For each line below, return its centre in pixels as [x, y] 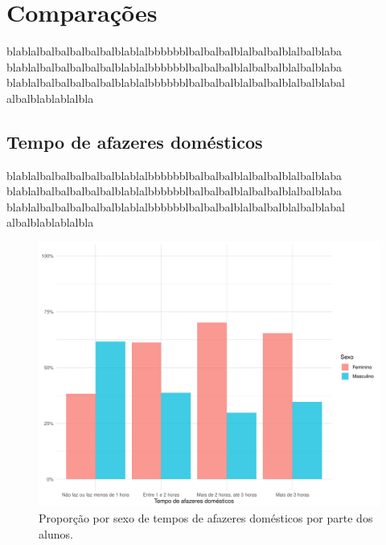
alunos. [56, 533]
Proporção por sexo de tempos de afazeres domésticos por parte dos [206, 518]
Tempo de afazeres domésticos [135, 141]
